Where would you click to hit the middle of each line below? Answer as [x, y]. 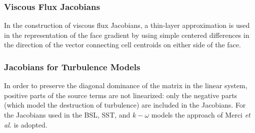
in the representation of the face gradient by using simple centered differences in [127, 35]
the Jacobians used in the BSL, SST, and [67, 115]
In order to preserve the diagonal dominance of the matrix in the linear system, [126, 85]
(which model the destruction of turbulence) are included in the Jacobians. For [125, 105]
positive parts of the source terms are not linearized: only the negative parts [121, 95]
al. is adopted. [26, 124]
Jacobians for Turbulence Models [72, 66]
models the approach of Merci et [201, 115]
